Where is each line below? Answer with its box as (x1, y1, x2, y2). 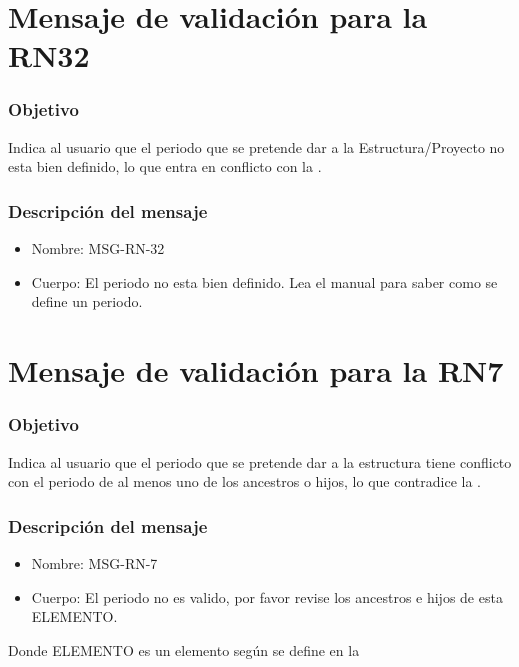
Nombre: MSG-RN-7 (31, 552, 158, 573)
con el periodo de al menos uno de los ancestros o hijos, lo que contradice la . (8, 471, 481, 492)
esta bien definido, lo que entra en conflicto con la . (8, 156, 322, 177)
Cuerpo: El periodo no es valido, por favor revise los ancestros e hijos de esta (31, 586, 503, 607)
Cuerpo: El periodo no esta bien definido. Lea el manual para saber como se (31, 271, 498, 292)
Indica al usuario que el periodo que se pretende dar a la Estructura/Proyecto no (8, 136, 505, 157)
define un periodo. (31, 291, 143, 312)
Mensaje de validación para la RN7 (8, 350, 504, 391)
